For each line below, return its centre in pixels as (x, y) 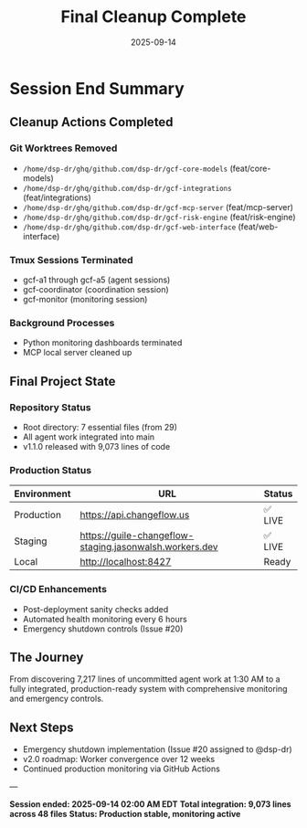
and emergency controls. (57, 699)
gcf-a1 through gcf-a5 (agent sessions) (96, 280)
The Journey (47, 657)
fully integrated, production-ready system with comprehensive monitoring (148, 689)
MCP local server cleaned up (77, 353)
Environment (42, 494)
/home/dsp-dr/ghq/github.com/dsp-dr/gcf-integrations (127, 188)
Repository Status (50, 407)
